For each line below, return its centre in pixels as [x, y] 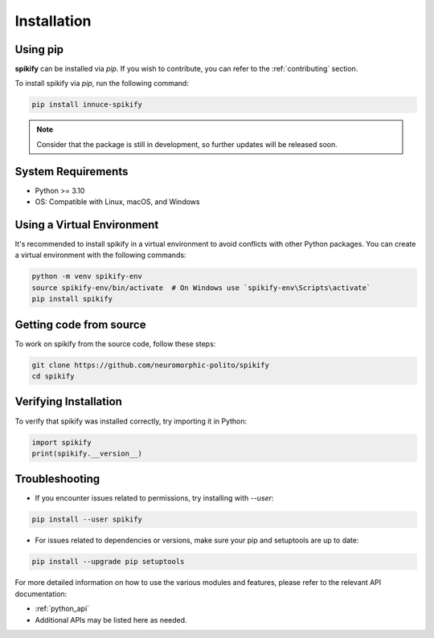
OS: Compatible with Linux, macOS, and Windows [117, 202]
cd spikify [53, 376]
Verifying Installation [68, 402]
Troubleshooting [57, 479]
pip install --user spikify [87, 519]
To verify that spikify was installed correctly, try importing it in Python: [131, 421]
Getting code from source [80, 324]
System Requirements [72, 172]
